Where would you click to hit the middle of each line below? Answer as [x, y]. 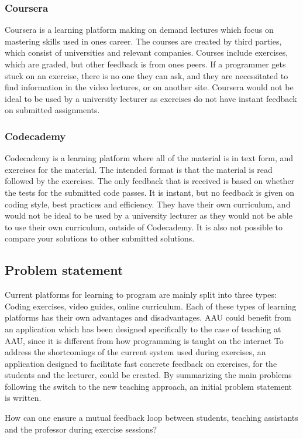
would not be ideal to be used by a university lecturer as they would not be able [149, 215]
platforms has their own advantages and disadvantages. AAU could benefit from [148, 317]
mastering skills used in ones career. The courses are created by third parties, [143, 41]
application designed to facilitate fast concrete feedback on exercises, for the [141, 363]
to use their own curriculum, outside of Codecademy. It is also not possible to [144, 227]
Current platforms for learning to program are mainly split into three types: [141, 295]
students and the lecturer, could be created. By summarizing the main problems [148, 375]
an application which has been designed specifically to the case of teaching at [143, 329]
